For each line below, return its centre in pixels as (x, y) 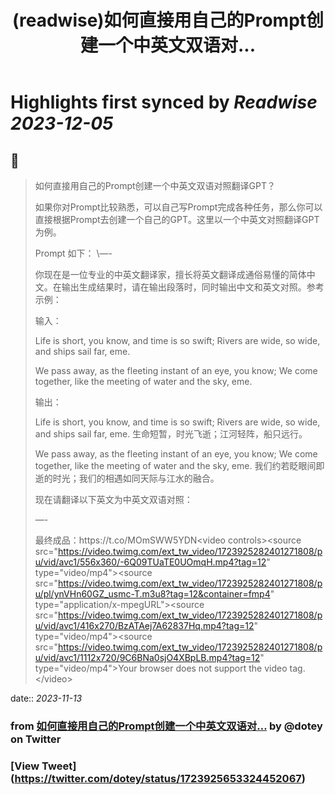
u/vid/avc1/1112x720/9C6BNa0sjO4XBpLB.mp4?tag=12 (147, 657)
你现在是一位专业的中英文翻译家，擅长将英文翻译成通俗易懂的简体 (170, 274)
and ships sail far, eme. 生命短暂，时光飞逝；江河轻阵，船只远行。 (171, 434)
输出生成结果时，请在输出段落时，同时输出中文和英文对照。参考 (193, 287)
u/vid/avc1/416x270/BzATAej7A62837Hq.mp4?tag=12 (144, 625)
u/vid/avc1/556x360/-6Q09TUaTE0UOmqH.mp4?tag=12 (150, 562)
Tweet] (59, 766)
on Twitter (36, 739)
